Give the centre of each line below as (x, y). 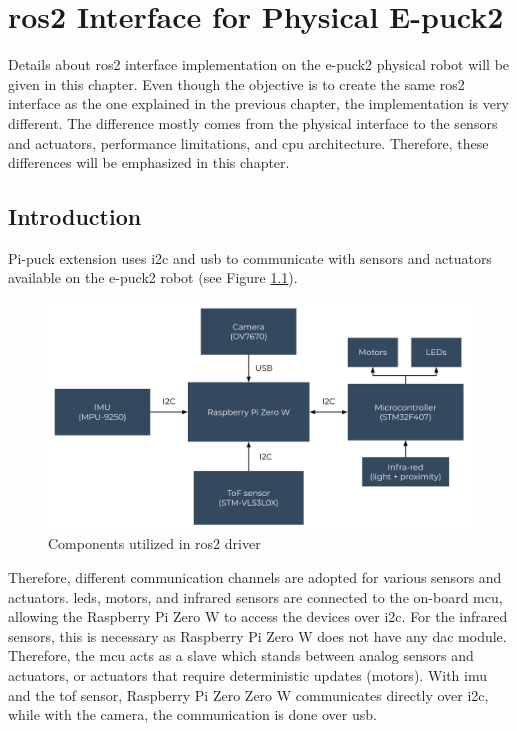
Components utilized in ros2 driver (154, 543)
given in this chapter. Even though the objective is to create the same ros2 (236, 83)
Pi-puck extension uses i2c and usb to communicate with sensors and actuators (250, 257)
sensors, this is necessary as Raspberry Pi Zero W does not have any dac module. (257, 635)
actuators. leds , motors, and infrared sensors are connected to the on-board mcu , (255, 596)
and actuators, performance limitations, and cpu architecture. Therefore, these (248, 142)
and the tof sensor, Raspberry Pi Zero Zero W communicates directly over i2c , (248, 694)
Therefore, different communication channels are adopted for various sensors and (255, 577)
